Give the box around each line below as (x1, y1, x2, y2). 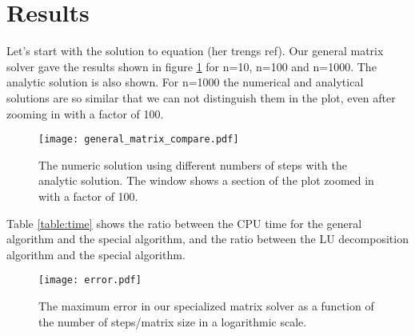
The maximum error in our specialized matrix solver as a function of (38, 297, 374, 314)
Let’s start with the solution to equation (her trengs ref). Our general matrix (6, 42, 384, 59)
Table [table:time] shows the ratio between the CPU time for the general (6, 214, 362, 231)
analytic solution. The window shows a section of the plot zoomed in (38, 172, 374, 189)
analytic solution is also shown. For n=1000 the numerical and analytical (6, 74, 364, 90)
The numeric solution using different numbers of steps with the (38, 156, 347, 173)
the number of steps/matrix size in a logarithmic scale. (38, 313, 307, 330)
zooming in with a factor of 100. (6, 105, 164, 122)
